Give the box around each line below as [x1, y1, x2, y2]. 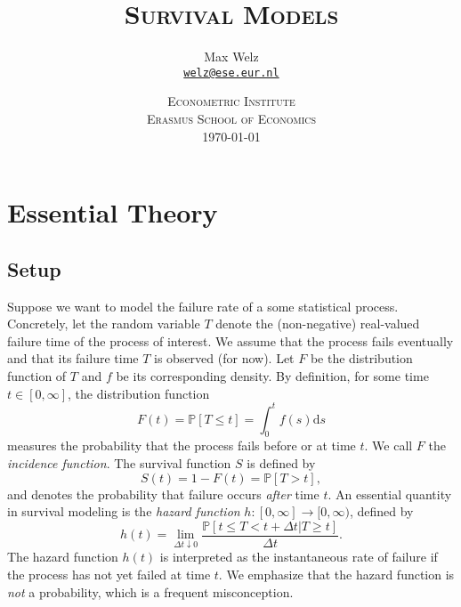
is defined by [247, 454, 316, 472]
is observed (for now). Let [154, 349, 295, 368]
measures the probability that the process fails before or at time [7, 436, 356, 455]
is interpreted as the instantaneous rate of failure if [159, 547, 438, 566]
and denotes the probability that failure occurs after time [7, 484, 319, 503]
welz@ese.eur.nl [183, 66, 279, 79]
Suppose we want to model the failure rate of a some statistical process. [7, 296, 399, 315]
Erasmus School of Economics [146, 109, 317, 127]
